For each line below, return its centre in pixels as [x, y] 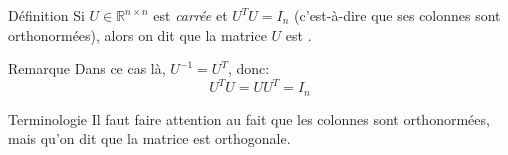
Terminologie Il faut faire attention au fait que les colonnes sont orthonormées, [249, 118]
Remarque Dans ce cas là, [87, 68]
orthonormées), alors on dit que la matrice [137, 34]
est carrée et [190, 15]
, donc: [248, 68]
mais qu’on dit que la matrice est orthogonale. [149, 138]
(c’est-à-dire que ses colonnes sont [397, 15]
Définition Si [46, 15]
